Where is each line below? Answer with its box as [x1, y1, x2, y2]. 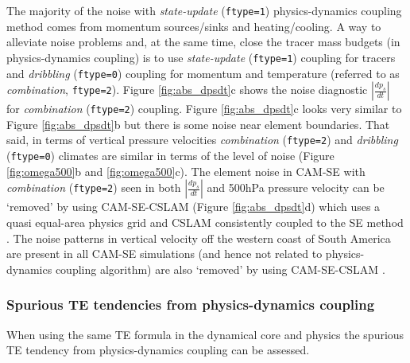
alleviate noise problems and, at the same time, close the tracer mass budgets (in [6, 33, 400, 50]
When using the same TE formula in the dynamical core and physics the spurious [6, 326, 404, 342]
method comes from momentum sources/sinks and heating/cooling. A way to [6, 18, 381, 34]
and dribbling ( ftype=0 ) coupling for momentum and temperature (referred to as [6, 64, 400, 81]
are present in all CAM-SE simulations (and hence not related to [6, 245, 323, 262]
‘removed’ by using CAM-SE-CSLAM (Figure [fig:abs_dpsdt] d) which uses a [6, 198, 381, 215]
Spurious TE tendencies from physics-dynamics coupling [6, 295, 375, 314]
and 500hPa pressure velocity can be [207, 179, 385, 196]
